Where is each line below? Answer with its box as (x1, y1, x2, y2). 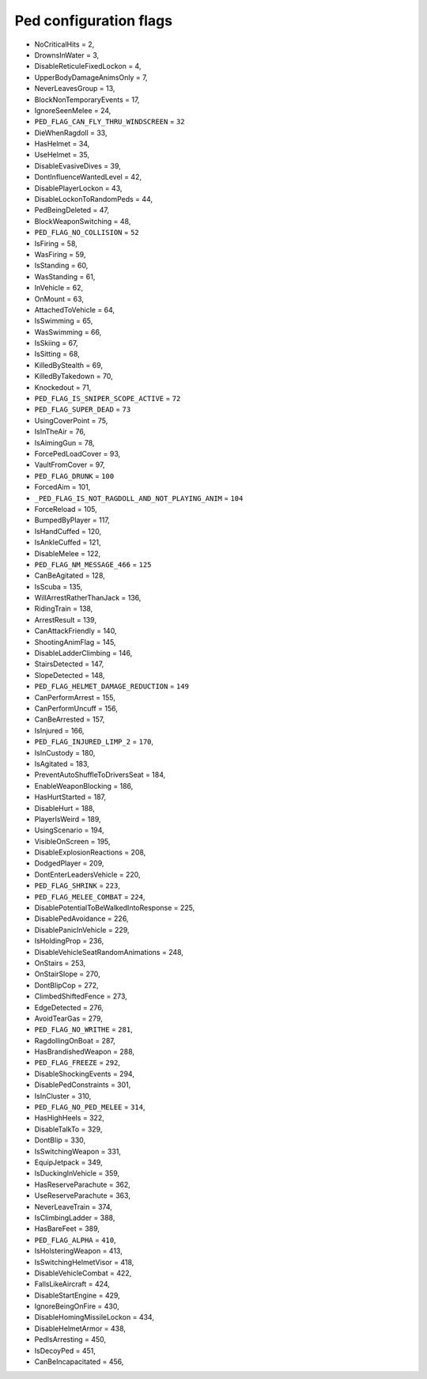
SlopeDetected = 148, (34, 670, 105, 680)
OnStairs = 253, (34, 958, 86, 968)
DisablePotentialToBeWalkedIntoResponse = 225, (34, 903, 195, 913)
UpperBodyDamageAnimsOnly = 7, (34, 72, 148, 82)
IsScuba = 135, (34, 582, 83, 591)
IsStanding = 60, (34, 261, 89, 271)
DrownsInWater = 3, (34, 50, 100, 59)
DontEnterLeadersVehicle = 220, (34, 869, 142, 879)
